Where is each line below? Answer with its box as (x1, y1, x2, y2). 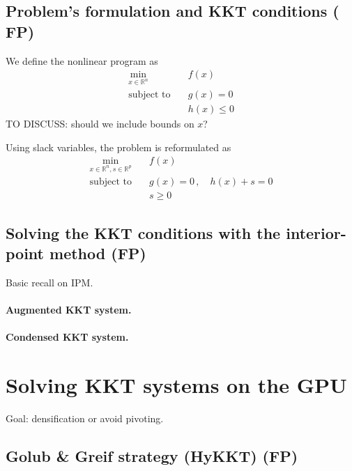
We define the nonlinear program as (6, 53, 158, 68)
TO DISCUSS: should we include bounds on (6, 116, 194, 131)
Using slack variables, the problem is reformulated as (6, 139, 231, 154)
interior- (286, 222, 346, 243)
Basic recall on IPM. (6, 275, 93, 289)
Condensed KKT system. (6, 330, 129, 344)
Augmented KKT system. (6, 302, 132, 316)
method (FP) (49, 242, 146, 263)
